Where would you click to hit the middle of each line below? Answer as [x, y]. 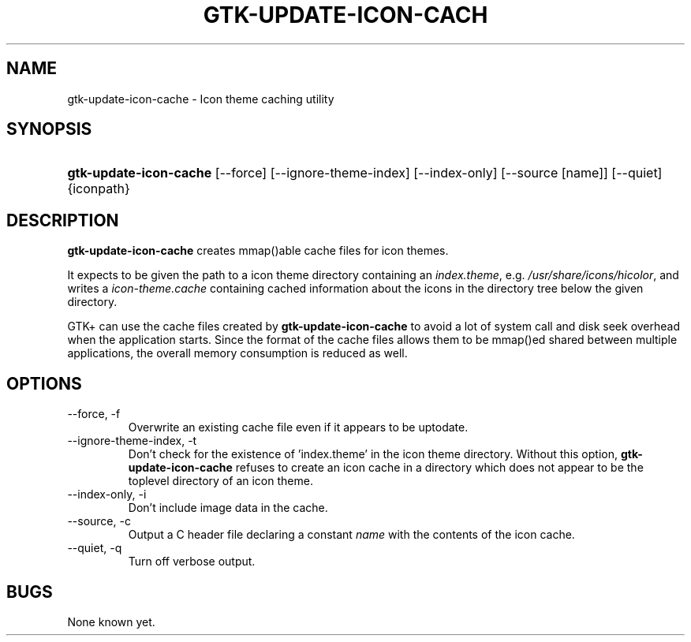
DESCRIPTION [63, 220]
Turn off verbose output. [192, 562]
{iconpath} [99, 189]
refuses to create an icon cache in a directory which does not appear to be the [439, 468]
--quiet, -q [95, 548]
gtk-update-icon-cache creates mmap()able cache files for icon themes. [258, 251]
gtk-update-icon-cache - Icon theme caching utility [201, 99]
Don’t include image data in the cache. [228, 508]
